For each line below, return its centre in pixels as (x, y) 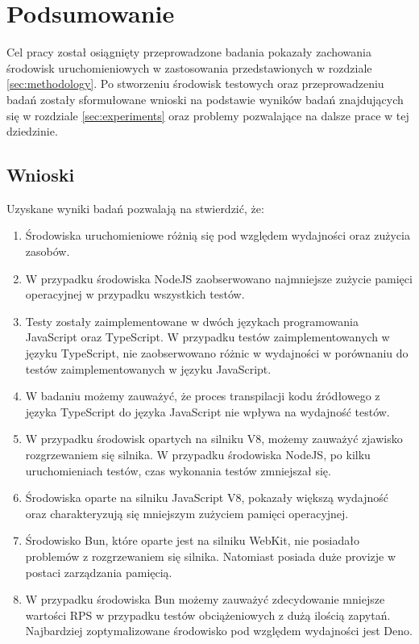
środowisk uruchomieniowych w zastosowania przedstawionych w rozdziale (189, 67)
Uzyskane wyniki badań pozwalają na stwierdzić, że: (135, 208)
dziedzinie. (32, 131)
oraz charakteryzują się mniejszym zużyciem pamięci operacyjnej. (187, 513)
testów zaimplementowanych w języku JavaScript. (148, 368)
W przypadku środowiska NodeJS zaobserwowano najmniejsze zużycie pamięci (219, 278)
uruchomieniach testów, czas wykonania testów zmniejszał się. (178, 470)
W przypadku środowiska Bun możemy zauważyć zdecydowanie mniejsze (205, 599)
